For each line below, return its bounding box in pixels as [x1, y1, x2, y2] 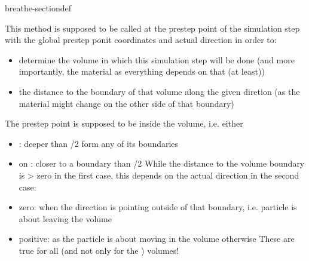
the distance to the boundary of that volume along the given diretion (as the [19, 85, 300, 97]
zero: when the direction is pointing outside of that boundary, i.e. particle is [19, 201, 297, 213]
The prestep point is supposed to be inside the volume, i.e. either [5, 117, 243, 130]
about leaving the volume [19, 212, 112, 225]
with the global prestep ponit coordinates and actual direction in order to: [5, 33, 277, 46]
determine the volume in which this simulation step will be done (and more [19, 53, 295, 66]
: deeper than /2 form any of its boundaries [19, 137, 179, 149]
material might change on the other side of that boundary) [19, 97, 234, 109]
